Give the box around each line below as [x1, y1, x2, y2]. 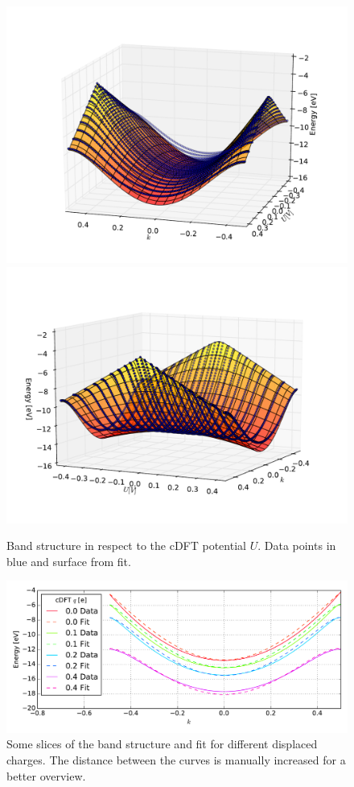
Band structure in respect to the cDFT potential [6, 537, 246, 554]
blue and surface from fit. [6, 552, 131, 569]
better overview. [6, 767, 86, 784]
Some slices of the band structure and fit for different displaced [6, 735, 318, 752]
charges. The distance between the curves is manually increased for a [6, 751, 346, 768]
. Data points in [257, 537, 336, 554]
